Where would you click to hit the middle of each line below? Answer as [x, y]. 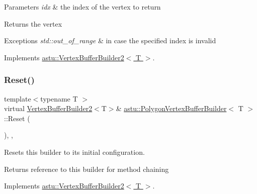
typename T [59, 98]
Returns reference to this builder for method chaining [87, 169]
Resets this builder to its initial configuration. [74, 152]
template [18, 98]
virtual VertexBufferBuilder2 [48, 108]
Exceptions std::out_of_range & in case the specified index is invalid [110, 40]
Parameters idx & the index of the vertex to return [82, 7]
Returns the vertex [33, 23]
